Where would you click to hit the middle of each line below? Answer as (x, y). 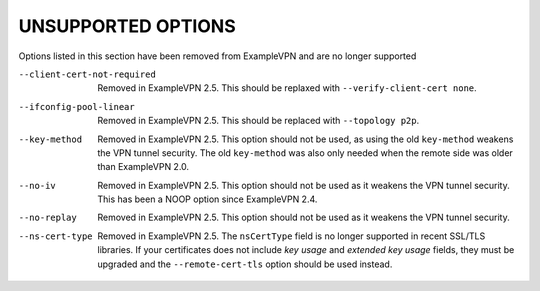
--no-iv (37, 185)
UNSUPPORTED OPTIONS (127, 26)
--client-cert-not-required (87, 74)
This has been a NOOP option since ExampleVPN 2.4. (207, 199)
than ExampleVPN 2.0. (143, 167)
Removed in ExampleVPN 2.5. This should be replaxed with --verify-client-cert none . (287, 88)
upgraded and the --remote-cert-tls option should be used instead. (245, 264)
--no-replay (47, 218)
